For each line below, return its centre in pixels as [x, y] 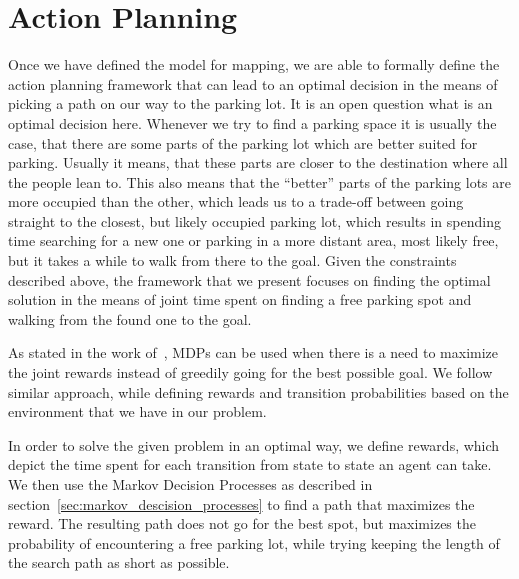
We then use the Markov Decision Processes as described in [190, 484]
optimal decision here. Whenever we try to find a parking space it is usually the [252, 122]
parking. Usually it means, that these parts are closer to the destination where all [258, 162]
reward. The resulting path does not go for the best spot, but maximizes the [242, 523]
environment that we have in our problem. [137, 411]
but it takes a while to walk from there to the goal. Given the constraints [232, 260]
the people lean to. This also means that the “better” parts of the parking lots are [259, 181]
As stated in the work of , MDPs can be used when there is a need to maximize [253, 352]
